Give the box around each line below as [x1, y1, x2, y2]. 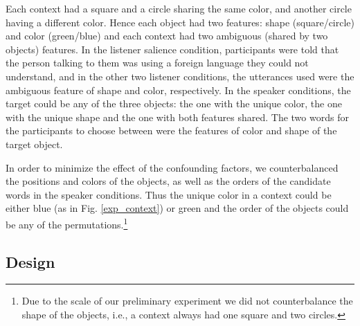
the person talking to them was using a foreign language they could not [6, 55, 309, 70]
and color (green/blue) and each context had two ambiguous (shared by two [6, 28, 328, 43]
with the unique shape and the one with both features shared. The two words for [6, 109, 349, 124]
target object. [6, 136, 63, 151]
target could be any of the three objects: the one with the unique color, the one [6, 96, 342, 111]
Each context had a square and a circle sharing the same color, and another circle [6, 1, 352, 15]
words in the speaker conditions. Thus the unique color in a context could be [6, 187, 332, 201]
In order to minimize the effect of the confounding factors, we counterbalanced [6, 160, 339, 174]
